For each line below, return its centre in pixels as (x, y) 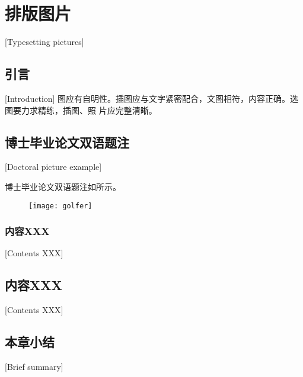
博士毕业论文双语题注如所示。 (63, 186)
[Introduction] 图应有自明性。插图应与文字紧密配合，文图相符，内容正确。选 (152, 98)
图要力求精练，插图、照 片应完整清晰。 (81, 110)
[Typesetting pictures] (44, 42)
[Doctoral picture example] (53, 167)
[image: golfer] (60, 206)
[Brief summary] (34, 366)
